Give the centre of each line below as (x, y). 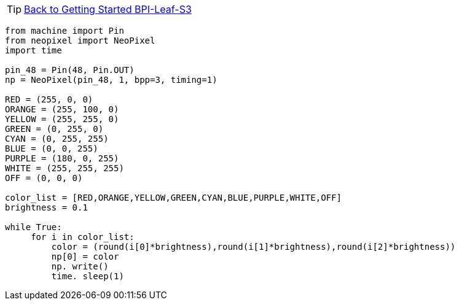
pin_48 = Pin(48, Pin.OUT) (70, 70)
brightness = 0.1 (46, 207)
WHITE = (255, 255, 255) (65, 168)
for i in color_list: (83, 237)
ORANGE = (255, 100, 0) (62, 109)
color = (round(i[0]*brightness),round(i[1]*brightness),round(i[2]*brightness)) (253, 247)
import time (33, 50)
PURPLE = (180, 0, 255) (62, 158)
